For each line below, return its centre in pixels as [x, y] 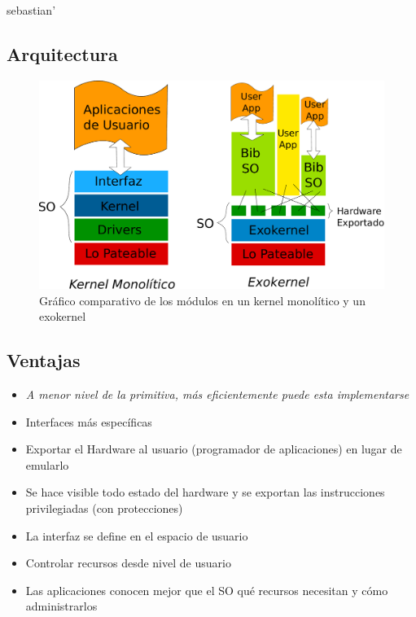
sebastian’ [31, 10]
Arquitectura [62, 53]
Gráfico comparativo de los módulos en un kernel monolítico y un [202, 300]
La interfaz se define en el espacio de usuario [137, 535]
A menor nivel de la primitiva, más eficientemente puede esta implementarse [217, 394]
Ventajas [44, 360]
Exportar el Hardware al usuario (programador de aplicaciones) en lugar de [214, 449]
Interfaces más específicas [89, 421]
